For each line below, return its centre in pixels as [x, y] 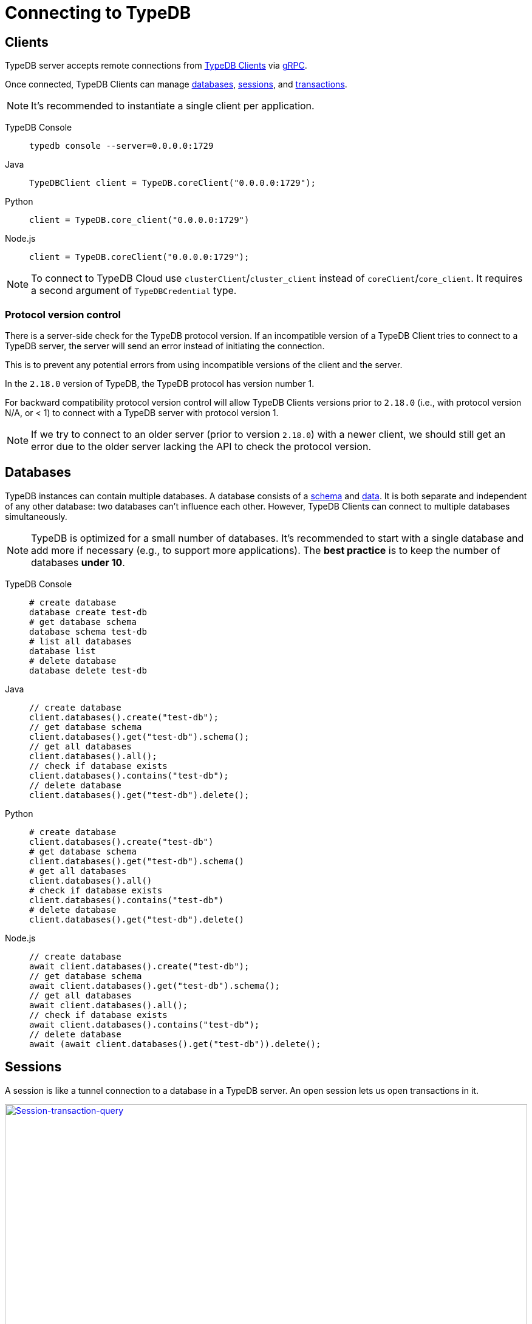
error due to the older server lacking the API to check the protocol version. [201, 446]
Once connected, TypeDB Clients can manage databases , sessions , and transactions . [176, 84]
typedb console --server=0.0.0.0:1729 [121, 146]
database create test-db [88, 612]
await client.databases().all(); [109, 1005]
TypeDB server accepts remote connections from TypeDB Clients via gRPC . [156, 66]
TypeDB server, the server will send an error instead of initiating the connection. [165, 346]
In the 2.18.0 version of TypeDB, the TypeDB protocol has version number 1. [160, 383]
